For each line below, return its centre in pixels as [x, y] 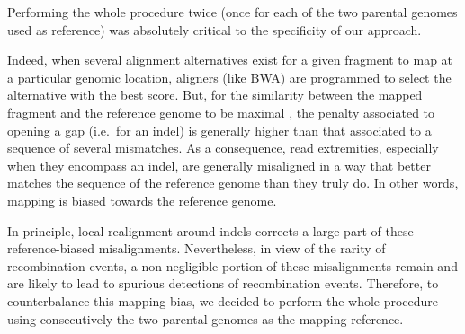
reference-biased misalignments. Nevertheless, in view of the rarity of [197, 248]
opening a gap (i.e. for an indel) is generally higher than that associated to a [219, 130]
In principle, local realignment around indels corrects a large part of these [210, 230]
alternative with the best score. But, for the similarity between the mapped [215, 95]
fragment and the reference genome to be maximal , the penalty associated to [221, 112]
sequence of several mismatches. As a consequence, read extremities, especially [223, 148]
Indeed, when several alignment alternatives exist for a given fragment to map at [230, 60]
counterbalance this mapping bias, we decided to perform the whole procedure [223, 300]
